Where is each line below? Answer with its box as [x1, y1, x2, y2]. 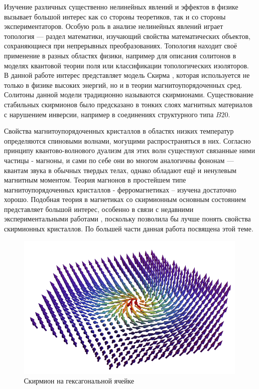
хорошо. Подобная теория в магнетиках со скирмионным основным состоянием [4, 194, 246, 204]
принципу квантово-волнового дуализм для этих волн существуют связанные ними [4, 145, 255, 156]
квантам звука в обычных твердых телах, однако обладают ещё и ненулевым [4, 165, 237, 175]
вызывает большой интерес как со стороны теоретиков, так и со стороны [4, 11, 226, 21]
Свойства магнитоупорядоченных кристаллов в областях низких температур [4, 126, 234, 136]
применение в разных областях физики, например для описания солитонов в [4, 50, 236, 60]
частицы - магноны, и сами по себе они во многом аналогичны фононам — [4, 155, 234, 165]
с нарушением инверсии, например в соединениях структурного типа [4, 109, 214, 119]
